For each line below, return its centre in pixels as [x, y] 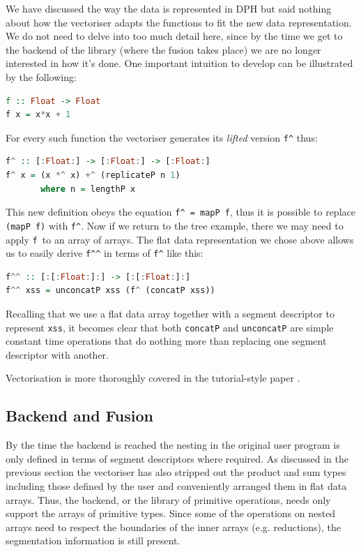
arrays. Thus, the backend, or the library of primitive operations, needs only [168, 499]
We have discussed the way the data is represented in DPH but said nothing [169, 8]
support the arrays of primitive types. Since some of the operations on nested [171, 513]
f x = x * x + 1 [38, 115]
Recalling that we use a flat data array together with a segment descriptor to [170, 313]
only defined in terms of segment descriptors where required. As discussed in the [177, 458]
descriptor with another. [57, 354]
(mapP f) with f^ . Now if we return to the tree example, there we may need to [175, 225]
